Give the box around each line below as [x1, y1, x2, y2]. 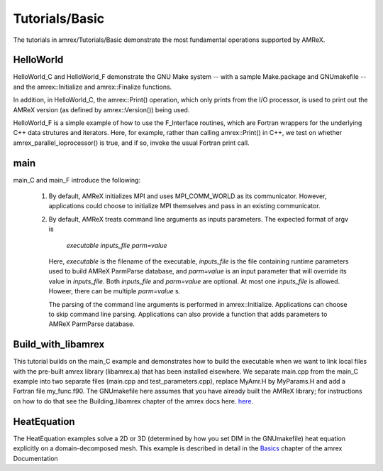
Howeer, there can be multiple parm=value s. [48, 287, 181, 296]
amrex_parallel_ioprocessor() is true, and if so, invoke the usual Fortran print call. [13, 139, 250, 147]
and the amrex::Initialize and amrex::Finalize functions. [13, 82, 172, 91]
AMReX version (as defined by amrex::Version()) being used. [13, 105, 190, 114]
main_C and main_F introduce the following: [13, 175, 141, 184]
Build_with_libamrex [13, 338, 105, 351]
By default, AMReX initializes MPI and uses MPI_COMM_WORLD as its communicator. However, [48, 192, 327, 200]
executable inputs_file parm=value [66, 241, 167, 249]
